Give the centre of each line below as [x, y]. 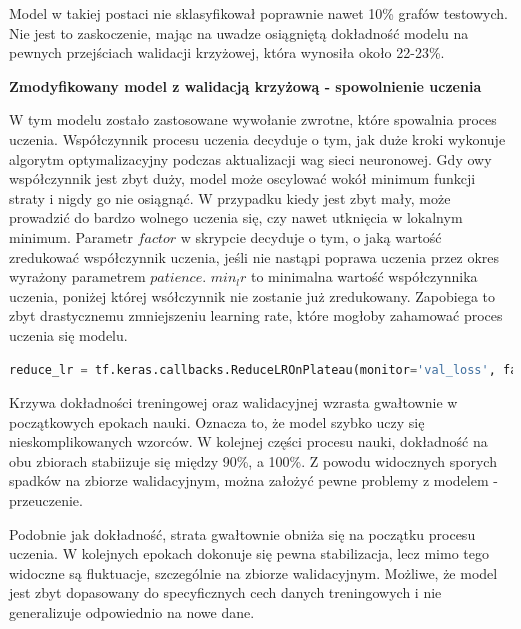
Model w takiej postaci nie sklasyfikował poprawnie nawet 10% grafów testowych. [258, 13]
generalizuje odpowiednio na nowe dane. [132, 612]
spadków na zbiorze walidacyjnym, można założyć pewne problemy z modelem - [253, 480]
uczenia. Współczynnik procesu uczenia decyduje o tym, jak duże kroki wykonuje [257, 138]
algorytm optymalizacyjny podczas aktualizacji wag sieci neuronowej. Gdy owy [250, 158]
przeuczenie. [46, 500]
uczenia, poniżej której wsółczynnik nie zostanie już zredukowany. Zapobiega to [252, 295]
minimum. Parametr [71, 236]
